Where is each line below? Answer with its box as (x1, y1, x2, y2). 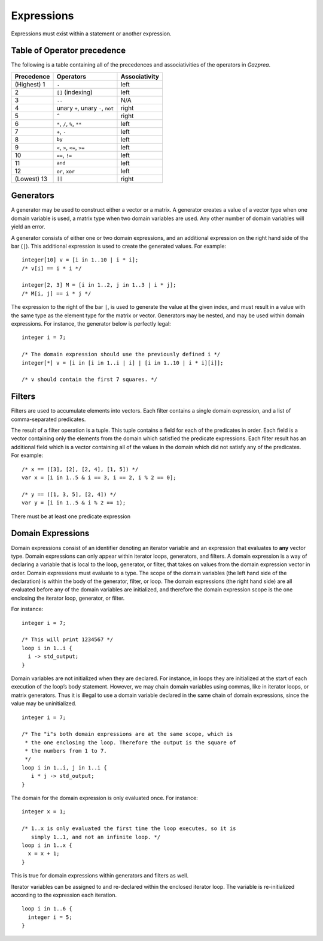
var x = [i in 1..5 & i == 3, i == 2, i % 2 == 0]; (22, 474, 176, 481)
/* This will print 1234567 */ (22, 636, 114, 643)
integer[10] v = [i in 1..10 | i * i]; (22, 257, 139, 263)
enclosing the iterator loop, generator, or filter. (11, 594, 125, 602)
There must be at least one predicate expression (11, 513, 131, 520)
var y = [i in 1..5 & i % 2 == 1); (22, 500, 126, 506)
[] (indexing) (56, 88, 93, 96)
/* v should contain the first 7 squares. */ (22, 376, 158, 383)
